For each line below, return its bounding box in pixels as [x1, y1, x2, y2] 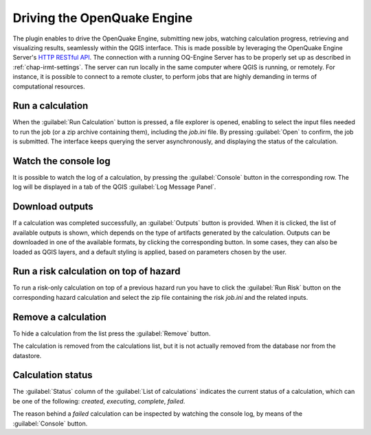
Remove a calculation [12, 311, 106, 322]
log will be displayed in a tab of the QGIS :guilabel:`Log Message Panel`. [12, 183, 216, 191]
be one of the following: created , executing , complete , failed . [12, 397, 185, 405]
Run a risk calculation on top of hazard [12, 266, 181, 277]
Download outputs [12, 201, 94, 213]
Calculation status [12, 369, 93, 381]
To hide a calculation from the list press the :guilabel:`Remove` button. [12, 329, 211, 338]
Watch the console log [12, 155, 111, 167]
